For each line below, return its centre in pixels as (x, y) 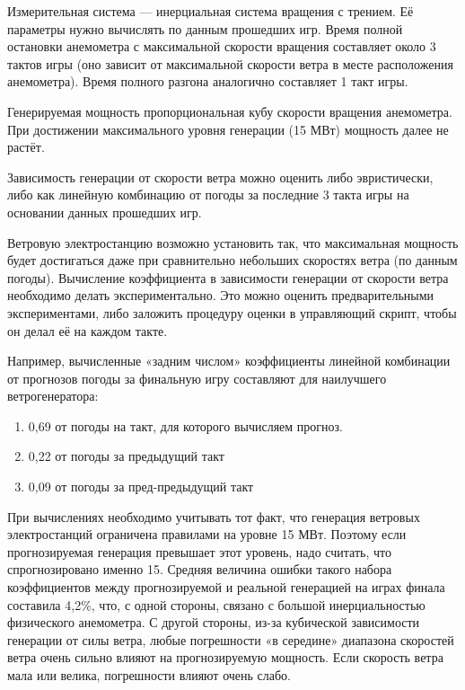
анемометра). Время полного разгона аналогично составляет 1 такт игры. (208, 81)
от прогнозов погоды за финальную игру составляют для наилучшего (197, 378)
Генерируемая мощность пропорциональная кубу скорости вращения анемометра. (230, 111)
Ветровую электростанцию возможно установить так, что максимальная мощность (233, 242)
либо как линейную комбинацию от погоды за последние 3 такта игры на (208, 195)
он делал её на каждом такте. (88, 330)
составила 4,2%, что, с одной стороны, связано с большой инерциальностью (216, 604)
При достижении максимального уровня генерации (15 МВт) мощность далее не (228, 129)
